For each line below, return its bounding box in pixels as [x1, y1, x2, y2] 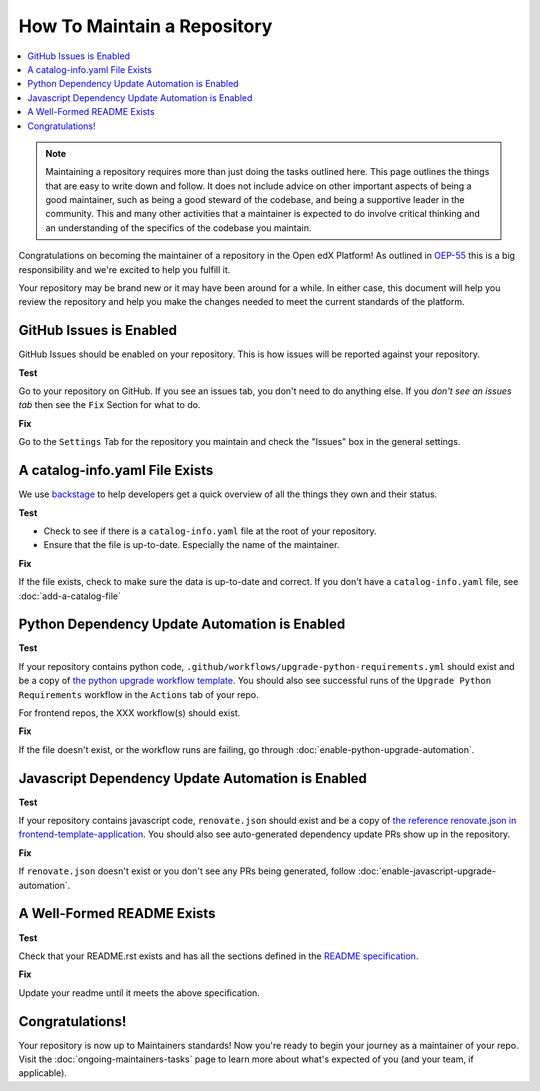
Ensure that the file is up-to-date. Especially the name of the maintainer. [43, 539, 340, 551]
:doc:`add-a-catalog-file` [18, 590, 122, 602]
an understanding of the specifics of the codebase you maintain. [45, 221, 312, 234]
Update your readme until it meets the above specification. [18, 986, 260, 999]
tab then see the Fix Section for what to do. [18, 399, 201, 411]
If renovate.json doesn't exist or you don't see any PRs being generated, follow [18, 865, 357, 877]
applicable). [18, 1067, 67, 1079]
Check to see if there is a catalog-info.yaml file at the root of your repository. [43, 525, 377, 537]
